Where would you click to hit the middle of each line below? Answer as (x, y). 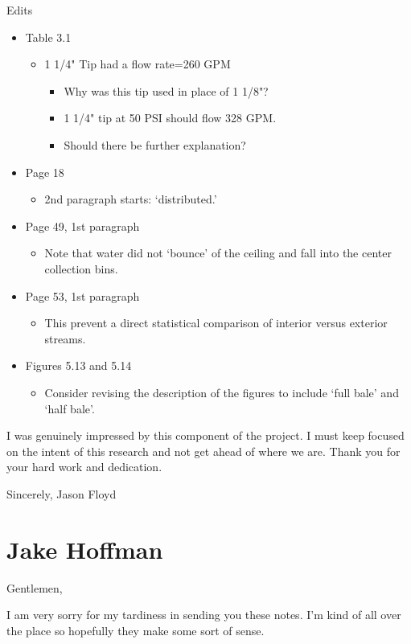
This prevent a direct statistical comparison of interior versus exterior (216, 323)
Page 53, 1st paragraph (82, 295)
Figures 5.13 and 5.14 (78, 365)
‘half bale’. (70, 408)
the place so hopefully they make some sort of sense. (136, 630)
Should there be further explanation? (155, 144)
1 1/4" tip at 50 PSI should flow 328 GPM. (170, 118)
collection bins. (81, 268)
